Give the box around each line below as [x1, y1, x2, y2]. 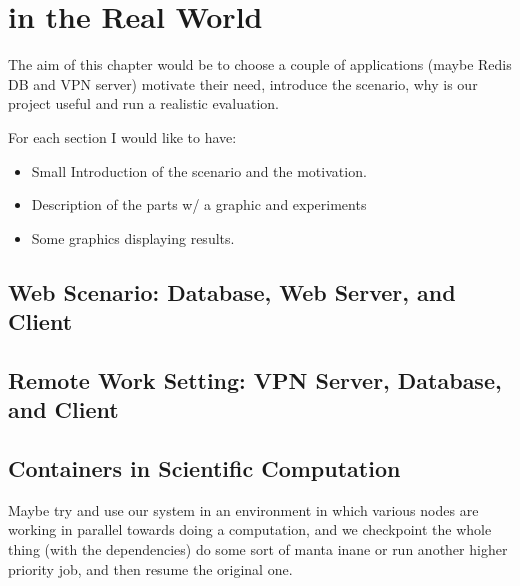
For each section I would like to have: [8, 126, 237, 147]
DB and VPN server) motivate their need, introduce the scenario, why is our [8, 73, 478, 94]
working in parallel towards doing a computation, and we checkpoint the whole [8, 519, 492, 540]
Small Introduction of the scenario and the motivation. [31, 160, 367, 181]
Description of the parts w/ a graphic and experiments [31, 194, 367, 215]
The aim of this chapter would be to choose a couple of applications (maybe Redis [8, 54, 512, 75]
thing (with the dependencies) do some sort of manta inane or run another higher [8, 539, 508, 560]
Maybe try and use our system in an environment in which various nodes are [8, 499, 479, 520]
